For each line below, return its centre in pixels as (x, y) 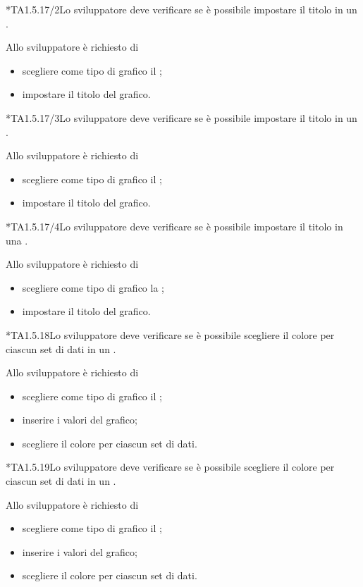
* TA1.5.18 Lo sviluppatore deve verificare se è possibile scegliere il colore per (170, 334)
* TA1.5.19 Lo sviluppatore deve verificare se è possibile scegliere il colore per (170, 467)
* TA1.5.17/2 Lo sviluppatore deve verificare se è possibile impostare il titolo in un (181, 9)
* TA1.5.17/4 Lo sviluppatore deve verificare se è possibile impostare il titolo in (174, 226)
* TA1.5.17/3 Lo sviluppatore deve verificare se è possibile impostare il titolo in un (181, 117)
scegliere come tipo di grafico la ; (93, 287)
